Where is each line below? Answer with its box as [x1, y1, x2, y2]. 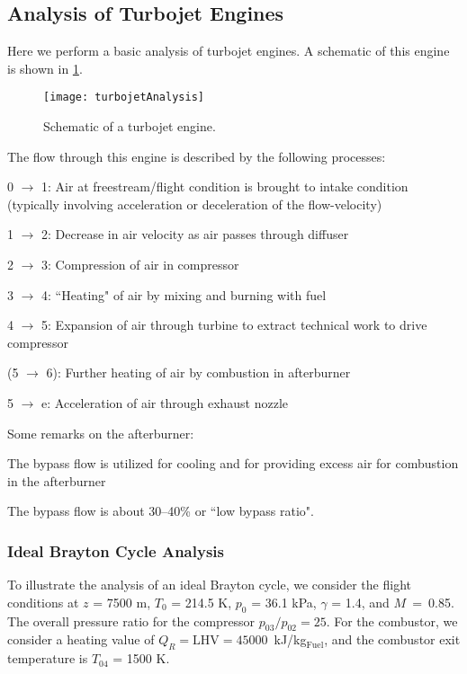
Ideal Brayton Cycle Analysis [7, 539, 224, 562]
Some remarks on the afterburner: [7, 423, 194, 442]
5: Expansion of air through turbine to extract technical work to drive [41, 315, 427, 334]
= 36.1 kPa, [251, 592, 317, 611]
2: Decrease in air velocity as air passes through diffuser [41, 225, 349, 244]
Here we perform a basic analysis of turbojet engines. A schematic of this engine [7, 41, 450, 60]
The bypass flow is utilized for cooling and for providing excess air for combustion [7, 454, 459, 473]
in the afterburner [7, 471, 106, 490]
